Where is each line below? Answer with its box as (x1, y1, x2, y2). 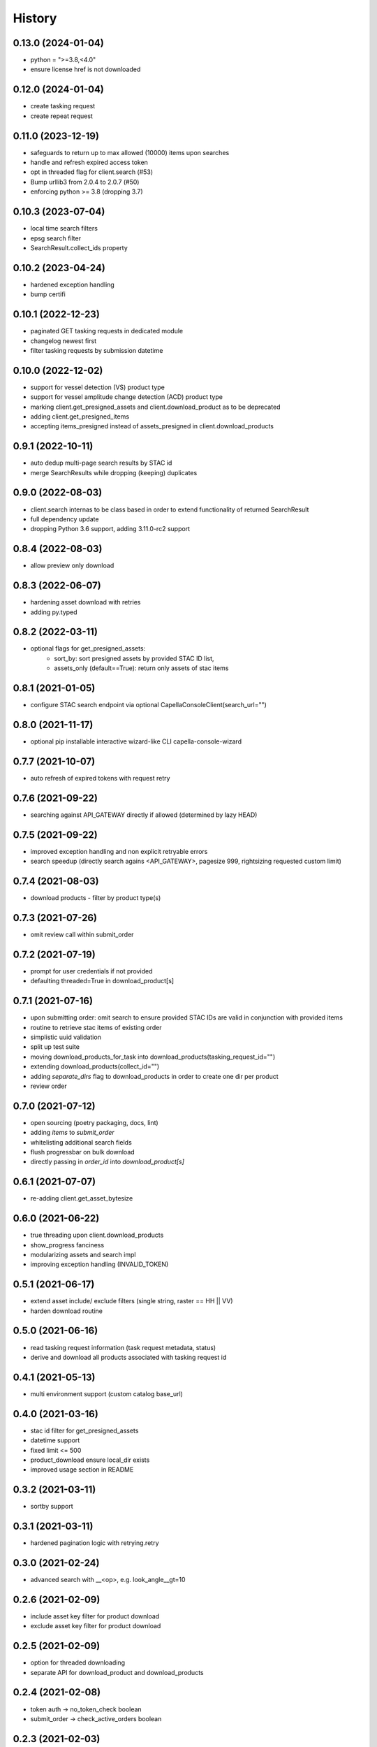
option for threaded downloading (30, 1658, 126, 1667)
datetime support (30, 1436, 80, 1444)
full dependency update (30, 514, 99, 523)
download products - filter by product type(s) (30, 894, 161, 902)
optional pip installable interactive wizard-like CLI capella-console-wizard (30, 737, 242, 746)
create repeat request (30, 112, 94, 120)
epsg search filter (30, 234, 82, 242)
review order (30, 1082, 67, 1090)
